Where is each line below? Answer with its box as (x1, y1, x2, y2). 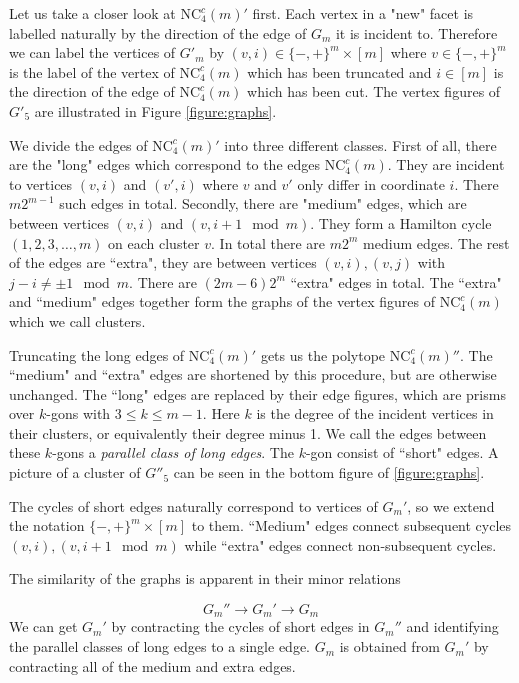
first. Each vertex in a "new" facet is (252, 3, 474, 23)
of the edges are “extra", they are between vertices (9, 252, 317, 273)
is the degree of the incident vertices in (256, 403, 494, 424)
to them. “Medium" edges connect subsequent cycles (191, 515, 512, 536)
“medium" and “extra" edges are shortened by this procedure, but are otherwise (9, 364, 497, 385)
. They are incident (387, 154, 505, 175)
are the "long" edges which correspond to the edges (9, 154, 321, 175)
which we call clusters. (9, 310, 146, 331)
